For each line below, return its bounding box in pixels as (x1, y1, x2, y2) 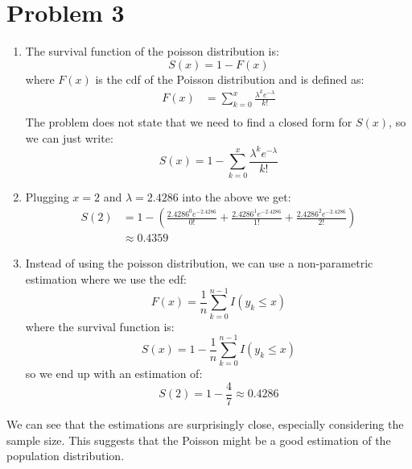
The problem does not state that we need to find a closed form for (25, 114, 352, 131)
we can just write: (25, 129, 113, 146)
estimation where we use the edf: (25, 270, 187, 287)
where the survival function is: (25, 318, 175, 334)
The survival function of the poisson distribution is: (25, 43, 279, 60)
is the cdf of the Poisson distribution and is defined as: (95, 70, 365, 87)
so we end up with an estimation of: (25, 365, 203, 382)
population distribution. (6, 447, 125, 464)
